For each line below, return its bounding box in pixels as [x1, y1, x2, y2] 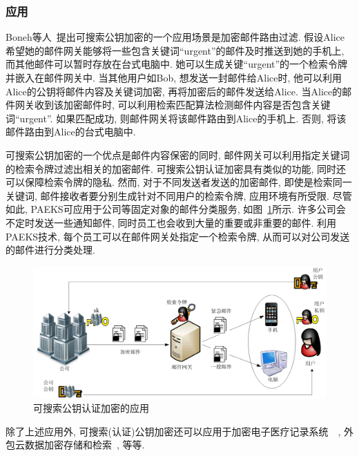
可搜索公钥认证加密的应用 [33, 401, 149, 415]
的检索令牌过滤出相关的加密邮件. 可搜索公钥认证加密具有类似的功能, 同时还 [6, 161, 347, 175]
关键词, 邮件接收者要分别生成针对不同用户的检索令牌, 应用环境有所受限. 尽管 [6, 188, 352, 202]
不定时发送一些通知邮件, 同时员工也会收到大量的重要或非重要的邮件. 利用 [6, 215, 337, 229]
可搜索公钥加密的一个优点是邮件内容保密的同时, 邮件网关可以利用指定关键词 [6, 147, 350, 162]
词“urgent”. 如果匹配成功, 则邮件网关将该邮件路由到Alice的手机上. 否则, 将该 [6, 111, 347, 125]
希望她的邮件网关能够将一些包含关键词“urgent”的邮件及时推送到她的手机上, [6, 43, 345, 57]
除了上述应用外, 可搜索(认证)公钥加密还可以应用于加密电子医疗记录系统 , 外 [6, 424, 354, 438]
